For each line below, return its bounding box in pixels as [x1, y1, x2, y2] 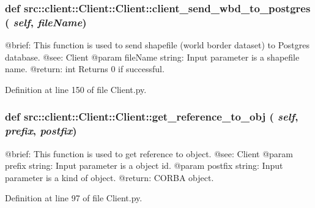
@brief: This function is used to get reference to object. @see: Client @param [5, 147, 294, 160]
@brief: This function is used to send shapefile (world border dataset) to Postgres [5, 39, 310, 51]
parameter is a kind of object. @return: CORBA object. [5, 171, 214, 184]
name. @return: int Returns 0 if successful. [5, 62, 165, 75]
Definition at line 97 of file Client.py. [5, 191, 143, 204]
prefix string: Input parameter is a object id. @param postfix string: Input [5, 159, 283, 172]
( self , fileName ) [5, 14, 87, 29]
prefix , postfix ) [5, 123, 77, 138]
